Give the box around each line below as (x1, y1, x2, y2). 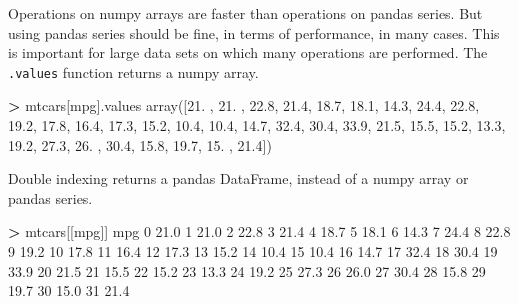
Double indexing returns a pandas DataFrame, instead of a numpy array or (8, 168, 469, 189)
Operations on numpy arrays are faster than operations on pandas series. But (8, 3, 483, 23)
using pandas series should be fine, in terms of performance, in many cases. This (8, 22, 500, 43)
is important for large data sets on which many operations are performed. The (8, 42, 488, 63)
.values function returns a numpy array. (8, 61, 259, 82)
